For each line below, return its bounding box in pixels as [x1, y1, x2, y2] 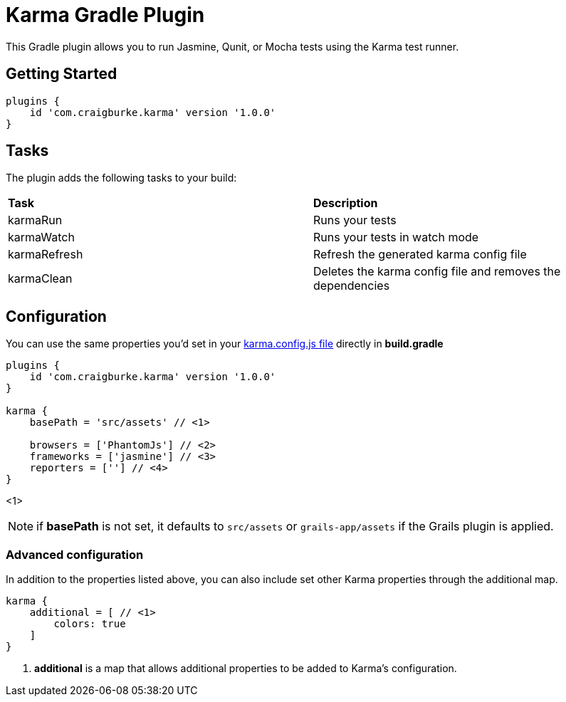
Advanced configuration [6, 547, 144, 562]
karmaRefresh [8, 247, 83, 262]
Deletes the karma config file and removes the [313, 264, 561, 279]
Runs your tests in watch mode [313, 230, 479, 245]
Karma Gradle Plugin [6, 3, 205, 27]
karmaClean [8, 271, 73, 286]
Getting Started [6, 65, 117, 83]
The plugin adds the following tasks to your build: [6, 172, 237, 184]
